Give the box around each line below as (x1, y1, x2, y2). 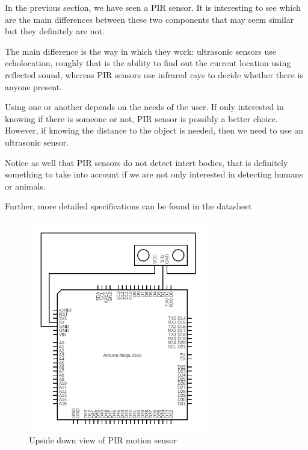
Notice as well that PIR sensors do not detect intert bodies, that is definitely (5, 156, 288, 168)
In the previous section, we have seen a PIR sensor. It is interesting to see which (5, 1, 301, 13)
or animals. (5, 179, 46, 192)
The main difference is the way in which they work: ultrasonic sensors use (5, 45, 276, 57)
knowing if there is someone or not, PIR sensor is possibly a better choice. (5, 112, 278, 125)
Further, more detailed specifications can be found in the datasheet (5, 200, 252, 212)
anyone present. (5, 80, 63, 93)
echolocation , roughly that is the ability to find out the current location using (5, 57, 291, 69)
